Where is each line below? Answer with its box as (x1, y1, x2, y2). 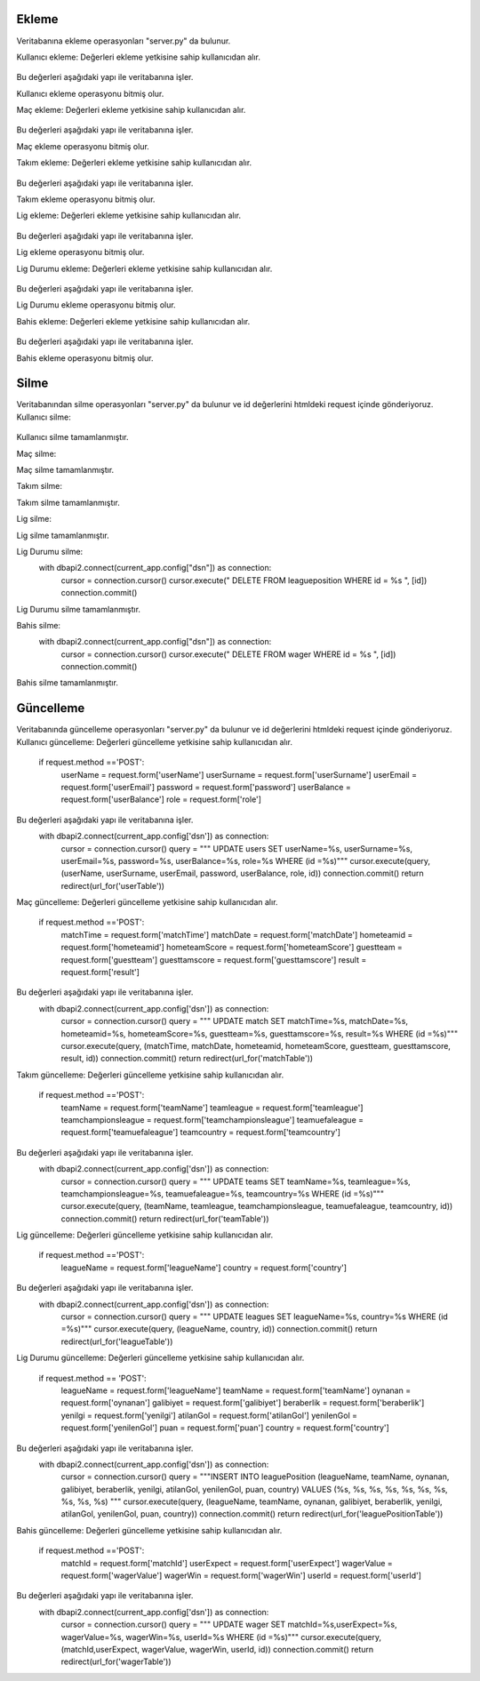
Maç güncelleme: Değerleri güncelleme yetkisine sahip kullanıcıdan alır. (16, 897, 278, 908)
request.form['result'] (60, 967, 140, 978)
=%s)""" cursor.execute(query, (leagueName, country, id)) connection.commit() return (60, 1324, 378, 1334)
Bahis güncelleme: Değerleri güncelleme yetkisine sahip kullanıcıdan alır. (16, 1525, 283, 1535)
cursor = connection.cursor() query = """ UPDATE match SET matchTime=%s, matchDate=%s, (60, 1016, 409, 1027)
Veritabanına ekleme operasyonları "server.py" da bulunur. (16, 36, 231, 46)
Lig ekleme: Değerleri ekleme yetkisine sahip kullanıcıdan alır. (16, 210, 242, 221)
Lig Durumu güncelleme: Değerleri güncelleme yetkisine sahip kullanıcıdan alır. (16, 1352, 305, 1364)
